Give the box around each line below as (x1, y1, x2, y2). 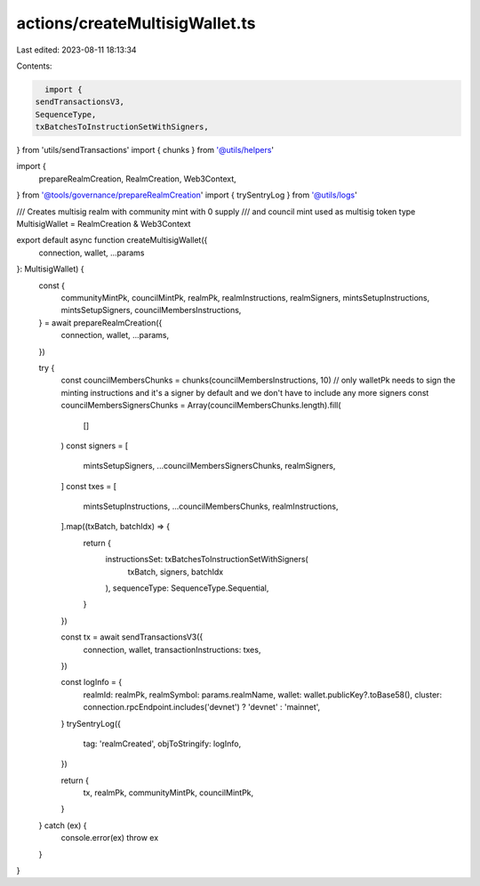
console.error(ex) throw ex (60, 833, 159, 843)
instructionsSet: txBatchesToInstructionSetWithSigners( (105, 554, 308, 565)
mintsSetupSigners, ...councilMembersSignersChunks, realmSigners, (83, 461, 336, 471)
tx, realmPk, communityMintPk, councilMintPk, (83, 787, 254, 798)
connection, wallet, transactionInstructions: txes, (83, 644, 261, 655)
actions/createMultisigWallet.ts (16, 13, 256, 33)
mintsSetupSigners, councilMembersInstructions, (60, 305, 242, 316)
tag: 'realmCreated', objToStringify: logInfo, (83, 738, 242, 749)
